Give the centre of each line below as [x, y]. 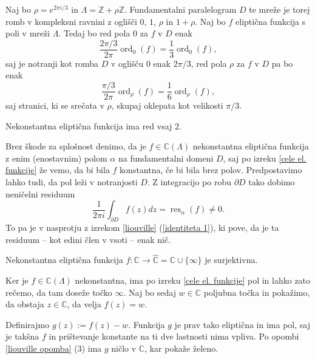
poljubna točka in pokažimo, [257, 292]
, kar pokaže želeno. [181, 348]
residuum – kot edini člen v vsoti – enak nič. [88, 239]
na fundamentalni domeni [166, 158]
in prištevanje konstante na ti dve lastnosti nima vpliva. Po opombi [174, 336]
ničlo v [124, 348]
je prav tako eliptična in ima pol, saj [242, 324]
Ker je [17, 280]
